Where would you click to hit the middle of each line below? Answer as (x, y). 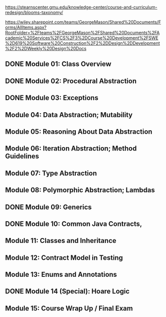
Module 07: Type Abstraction (51, 173)
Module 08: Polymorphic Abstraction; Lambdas (80, 190)
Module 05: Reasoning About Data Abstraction (79, 131)
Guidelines (22, 156)
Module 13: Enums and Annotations (61, 275)
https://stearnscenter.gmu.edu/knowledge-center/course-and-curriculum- (81, 7)
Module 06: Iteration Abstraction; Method (71, 149)
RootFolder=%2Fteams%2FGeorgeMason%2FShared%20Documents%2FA (83, 33)
